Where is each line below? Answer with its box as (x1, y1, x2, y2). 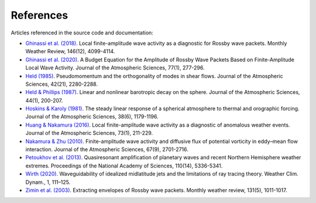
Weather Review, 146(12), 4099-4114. (25, 48, 115, 55)
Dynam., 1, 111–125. (25, 178, 71, 185)
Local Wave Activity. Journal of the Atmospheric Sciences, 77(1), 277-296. (25, 64, 205, 71)
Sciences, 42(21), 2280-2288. (25, 80, 98, 87)
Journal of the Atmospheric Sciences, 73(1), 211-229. (25, 129, 153, 136)
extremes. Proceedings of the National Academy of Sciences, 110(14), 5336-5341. (25, 162, 223, 169)
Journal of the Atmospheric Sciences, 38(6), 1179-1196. (25, 113, 159, 120)
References (11, 9, 68, 22)
